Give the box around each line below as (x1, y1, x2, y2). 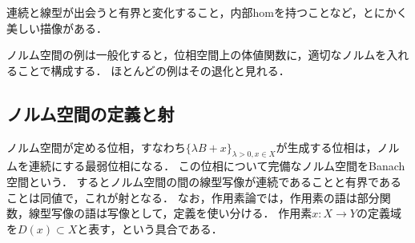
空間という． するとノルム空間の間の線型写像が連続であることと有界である (6, 173, 401, 189)
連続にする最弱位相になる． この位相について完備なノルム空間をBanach (28, 157, 405, 174)
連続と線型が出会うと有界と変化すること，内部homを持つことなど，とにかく (6, 4, 408, 20)
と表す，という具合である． (77, 220, 223, 237)
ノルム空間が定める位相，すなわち (6, 138, 186, 155)
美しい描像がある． (6, 19, 107, 36)
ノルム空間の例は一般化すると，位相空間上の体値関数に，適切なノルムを (6, 46, 387, 63)
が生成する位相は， (276, 138, 377, 155)
